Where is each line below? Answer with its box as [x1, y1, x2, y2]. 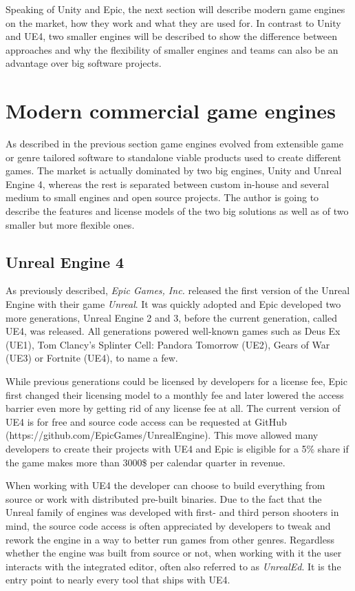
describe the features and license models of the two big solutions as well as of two [6, 204, 349, 218]
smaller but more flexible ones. [6, 217, 135, 231]
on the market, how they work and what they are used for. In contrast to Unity [6, 15, 341, 30]
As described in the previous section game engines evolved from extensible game [6, 136, 343, 151]
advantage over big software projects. [6, 56, 162, 70]
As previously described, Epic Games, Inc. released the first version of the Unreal [6, 283, 350, 298]
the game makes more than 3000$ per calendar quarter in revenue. [6, 455, 286, 469]
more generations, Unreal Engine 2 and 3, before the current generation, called [6, 310, 338, 324]
